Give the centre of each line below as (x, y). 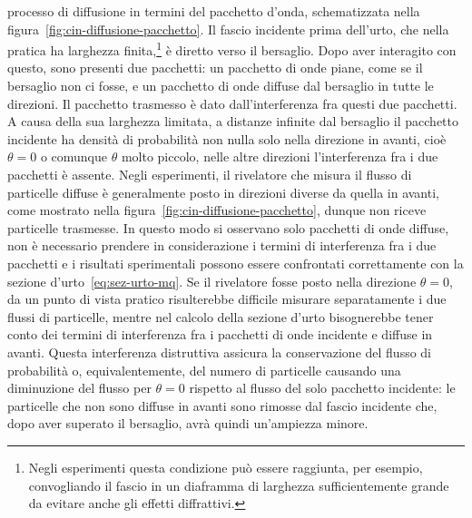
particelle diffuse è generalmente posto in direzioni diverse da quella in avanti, (223, 192)
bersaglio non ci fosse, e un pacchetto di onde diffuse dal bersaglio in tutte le (221, 86)
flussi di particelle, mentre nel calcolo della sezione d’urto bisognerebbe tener (221, 316)
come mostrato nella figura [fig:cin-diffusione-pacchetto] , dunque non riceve (217, 210)
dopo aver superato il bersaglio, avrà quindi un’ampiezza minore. (188, 423)
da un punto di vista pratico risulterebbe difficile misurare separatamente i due (227, 299)
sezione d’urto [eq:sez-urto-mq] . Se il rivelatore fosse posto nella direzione (212, 281)
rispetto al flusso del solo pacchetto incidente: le (322, 388)
